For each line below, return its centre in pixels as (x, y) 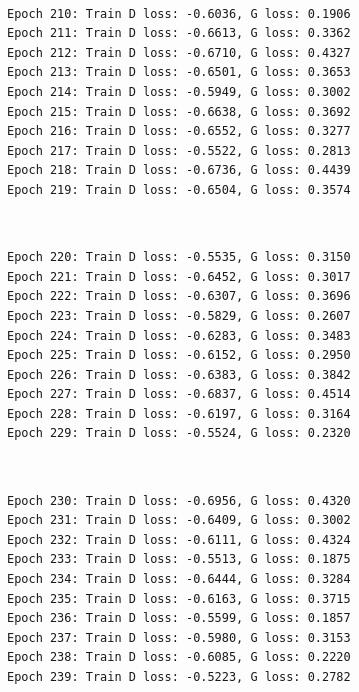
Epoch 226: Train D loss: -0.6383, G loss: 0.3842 (179, 374)
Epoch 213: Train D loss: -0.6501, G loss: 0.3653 (179, 72)
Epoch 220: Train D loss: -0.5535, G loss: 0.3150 (179, 257)
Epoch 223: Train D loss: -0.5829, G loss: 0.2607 (179, 315)
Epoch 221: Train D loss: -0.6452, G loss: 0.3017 (179, 276)
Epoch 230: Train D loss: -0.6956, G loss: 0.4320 (179, 500)
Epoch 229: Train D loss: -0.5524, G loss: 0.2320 (179, 433)
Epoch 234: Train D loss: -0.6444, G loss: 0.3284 (179, 579)
